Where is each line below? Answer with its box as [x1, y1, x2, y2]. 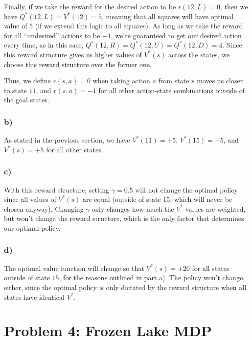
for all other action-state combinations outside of [98, 85, 245, 95]
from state [158, 75, 189, 86]
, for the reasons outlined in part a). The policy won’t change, [59, 272, 245, 283]
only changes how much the [92, 203, 174, 214]
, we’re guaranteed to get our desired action [111, 30, 242, 40]
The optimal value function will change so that [4, 263, 144, 273]
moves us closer [197, 75, 243, 86]
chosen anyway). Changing [4, 203, 84, 214]
